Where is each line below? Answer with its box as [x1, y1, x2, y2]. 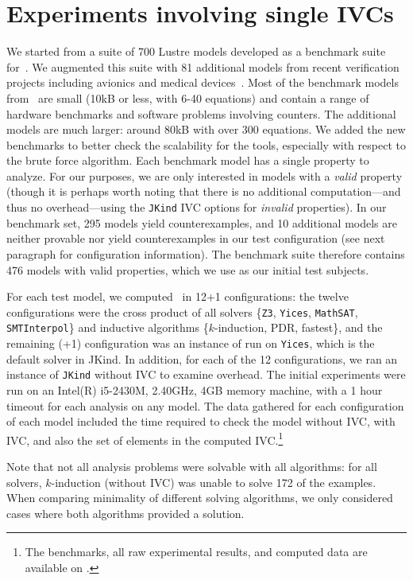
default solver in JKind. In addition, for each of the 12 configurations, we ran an [6, 350, 398, 367]
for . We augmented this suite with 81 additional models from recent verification [6, 58, 399, 75]
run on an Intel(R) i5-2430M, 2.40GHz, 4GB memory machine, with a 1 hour [6, 381, 383, 398]
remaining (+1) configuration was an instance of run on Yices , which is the [6, 335, 375, 351]
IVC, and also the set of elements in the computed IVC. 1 [6, 429, 284, 448]
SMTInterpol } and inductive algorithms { [6, 319, 209, 336]
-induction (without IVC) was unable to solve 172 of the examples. [51, 473, 376, 490]
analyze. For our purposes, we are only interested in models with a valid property [6, 167, 403, 184]
